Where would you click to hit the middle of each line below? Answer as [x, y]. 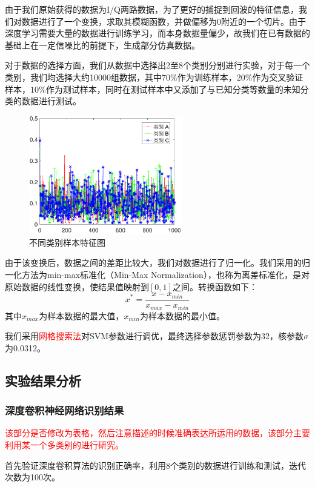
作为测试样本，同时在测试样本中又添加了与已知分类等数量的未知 [173, 89]
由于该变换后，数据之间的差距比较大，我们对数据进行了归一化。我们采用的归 [157, 263]
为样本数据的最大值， [81, 315]
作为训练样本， [207, 77]
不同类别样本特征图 [67, 242]
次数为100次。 [32, 477]
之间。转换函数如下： [215, 286]
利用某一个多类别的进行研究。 [64, 444]
